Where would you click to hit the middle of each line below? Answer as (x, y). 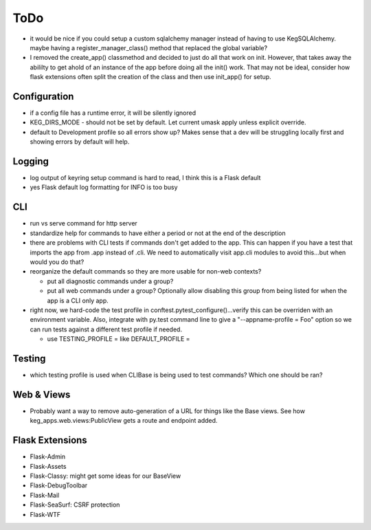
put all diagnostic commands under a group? (110, 281)
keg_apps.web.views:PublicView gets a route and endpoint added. (124, 421)
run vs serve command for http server (83, 223)
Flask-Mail (45, 495)
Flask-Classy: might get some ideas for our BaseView (105, 476)
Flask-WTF (45, 514)
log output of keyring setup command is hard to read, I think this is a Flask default (145, 178)
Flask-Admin (48, 456)
